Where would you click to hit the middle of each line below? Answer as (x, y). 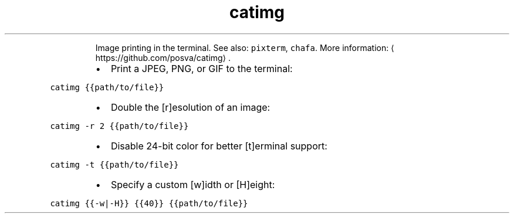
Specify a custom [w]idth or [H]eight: (193, 184)
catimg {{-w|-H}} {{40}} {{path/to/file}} (149, 203)
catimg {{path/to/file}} (107, 87)
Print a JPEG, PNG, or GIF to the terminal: (202, 68)
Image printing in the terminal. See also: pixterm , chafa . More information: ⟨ (245, 47)
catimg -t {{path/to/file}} (114, 164)
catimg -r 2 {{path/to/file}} (119, 126)
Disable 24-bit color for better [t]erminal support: (219, 146)
